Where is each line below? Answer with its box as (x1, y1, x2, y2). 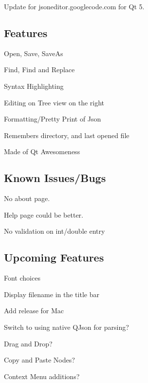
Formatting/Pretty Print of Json (4, 114, 101, 124)
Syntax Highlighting (4, 81, 64, 91)
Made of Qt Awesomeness (4, 146, 80, 157)
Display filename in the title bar (4, 289, 99, 299)
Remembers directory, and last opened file (4, 130, 129, 140)
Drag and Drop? (4, 338, 53, 348)
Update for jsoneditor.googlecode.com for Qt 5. (4, 1, 145, 11)
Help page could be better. (4, 209, 83, 220)
